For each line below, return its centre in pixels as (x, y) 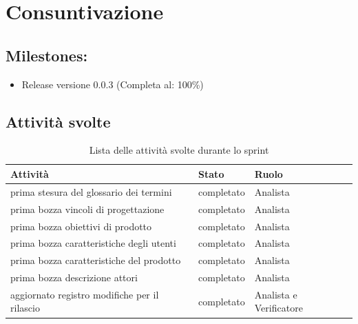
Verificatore (278, 308)
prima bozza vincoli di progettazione (87, 209)
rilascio (25, 308)
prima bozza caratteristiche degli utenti (93, 243)
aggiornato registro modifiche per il (85, 294)
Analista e (276, 294)
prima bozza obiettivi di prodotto (81, 226)
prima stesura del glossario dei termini (91, 191)
